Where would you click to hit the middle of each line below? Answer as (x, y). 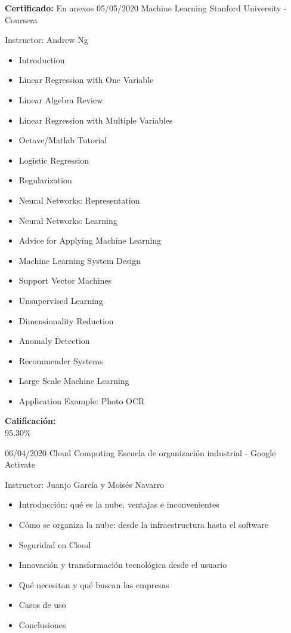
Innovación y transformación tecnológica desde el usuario (123, 565)
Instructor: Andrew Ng (47, 40)
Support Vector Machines (65, 280)
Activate (20, 464)
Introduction (42, 59)
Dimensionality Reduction (66, 320)
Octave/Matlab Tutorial (63, 140)
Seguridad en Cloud (55, 544)
